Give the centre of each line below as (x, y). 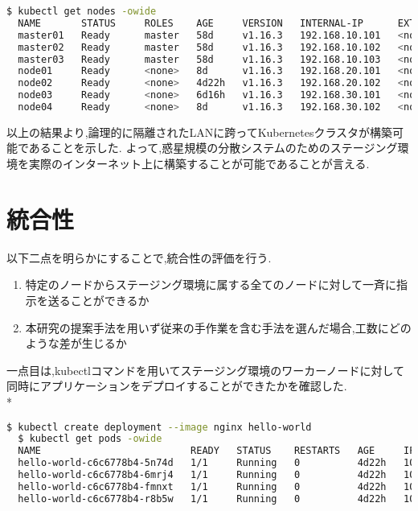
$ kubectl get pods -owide (90, 439)
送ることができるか (98, 300)
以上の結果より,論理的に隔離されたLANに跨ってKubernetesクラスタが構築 (200, 132)
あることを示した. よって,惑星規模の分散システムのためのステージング (213, 148)
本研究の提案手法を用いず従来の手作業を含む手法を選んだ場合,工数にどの (218, 327)
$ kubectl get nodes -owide (82, 11)
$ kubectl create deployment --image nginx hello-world (159, 427)
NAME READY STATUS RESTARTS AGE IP (217, 451)
